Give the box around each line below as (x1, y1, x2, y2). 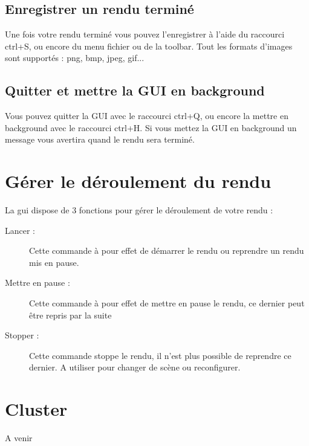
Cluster (5, 396, 68, 421)
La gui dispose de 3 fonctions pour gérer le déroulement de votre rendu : (5, 204, 273, 216)
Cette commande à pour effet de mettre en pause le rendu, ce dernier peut (29, 297, 305, 309)
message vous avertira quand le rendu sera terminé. (5, 133, 195, 146)
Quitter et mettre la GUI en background (5, 81, 265, 100)
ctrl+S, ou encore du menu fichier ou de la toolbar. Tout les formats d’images (5, 39, 293, 52)
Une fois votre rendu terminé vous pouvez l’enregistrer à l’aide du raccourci (5, 28, 285, 40)
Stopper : (5, 329, 39, 341)
